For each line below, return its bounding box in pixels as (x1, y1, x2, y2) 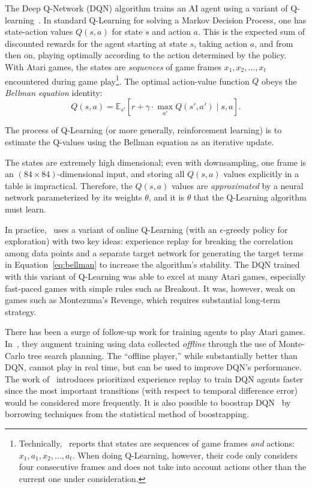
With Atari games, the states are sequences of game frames (5, 60, 221, 73)
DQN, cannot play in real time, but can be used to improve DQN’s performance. (5, 361, 302, 373)
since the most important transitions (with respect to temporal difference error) (5, 384, 298, 397)
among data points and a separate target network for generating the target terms (5, 246, 304, 259)
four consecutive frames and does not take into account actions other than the (19, 460, 307, 473)
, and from (254, 37, 293, 49)
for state (112, 25, 143, 38)
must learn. (5, 202, 46, 215)
